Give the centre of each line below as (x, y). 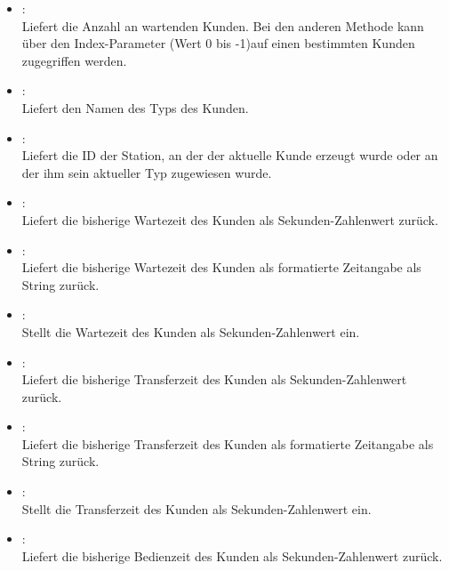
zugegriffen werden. (74, 60)
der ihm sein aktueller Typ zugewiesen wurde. (147, 172)
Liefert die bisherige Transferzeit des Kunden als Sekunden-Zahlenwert (214, 379)
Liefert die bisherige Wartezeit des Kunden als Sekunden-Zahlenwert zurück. (230, 219)
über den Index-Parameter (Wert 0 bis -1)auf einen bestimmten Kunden (218, 43)
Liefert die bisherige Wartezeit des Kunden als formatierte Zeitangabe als (221, 267)
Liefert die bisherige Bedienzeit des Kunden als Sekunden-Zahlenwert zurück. (232, 555)
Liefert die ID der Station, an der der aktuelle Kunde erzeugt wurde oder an (230, 155)
